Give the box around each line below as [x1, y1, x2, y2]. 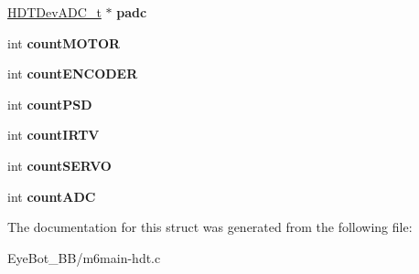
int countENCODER [7, 64, 138, 83]
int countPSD [7, 94, 92, 113]
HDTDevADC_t [7, 3, 102, 21]
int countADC [7, 186, 96, 205]
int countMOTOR [7, 33, 121, 52]
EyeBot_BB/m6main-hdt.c [7, 248, 161, 267]
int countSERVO [7, 155, 112, 174]
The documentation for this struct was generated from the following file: [7, 217, 413, 237]
